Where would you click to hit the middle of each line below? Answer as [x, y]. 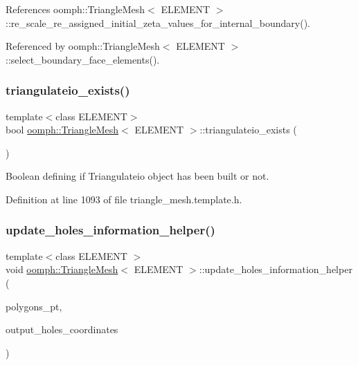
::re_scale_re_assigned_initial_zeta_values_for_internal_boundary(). [158, 22]
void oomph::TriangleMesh [62, 269]
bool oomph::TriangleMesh [62, 130]
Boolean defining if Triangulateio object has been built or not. [137, 176]
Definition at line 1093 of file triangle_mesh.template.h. [124, 199]
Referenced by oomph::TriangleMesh [83, 46]
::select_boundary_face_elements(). [83, 59]
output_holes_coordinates [62, 329]
